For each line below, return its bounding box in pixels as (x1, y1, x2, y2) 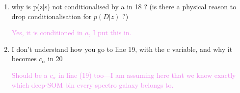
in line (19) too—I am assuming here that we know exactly (58, 70, 236, 80)
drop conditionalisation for (11, 11, 92, 21)
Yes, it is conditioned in (11, 27, 83, 38)
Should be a (11, 70, 48, 80)
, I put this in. (88, 27, 132, 38)
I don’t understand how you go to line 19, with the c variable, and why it (11, 44, 233, 54)
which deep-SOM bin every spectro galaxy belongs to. (11, 79, 174, 90)
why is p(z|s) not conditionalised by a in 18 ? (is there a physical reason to (11, 1, 237, 11)
